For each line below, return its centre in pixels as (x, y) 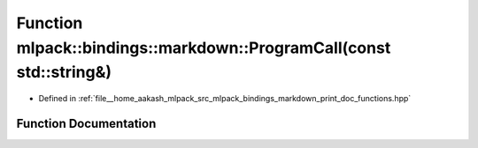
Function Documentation (86, 123)
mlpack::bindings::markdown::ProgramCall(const (204, 48)
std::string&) (64, 73)
